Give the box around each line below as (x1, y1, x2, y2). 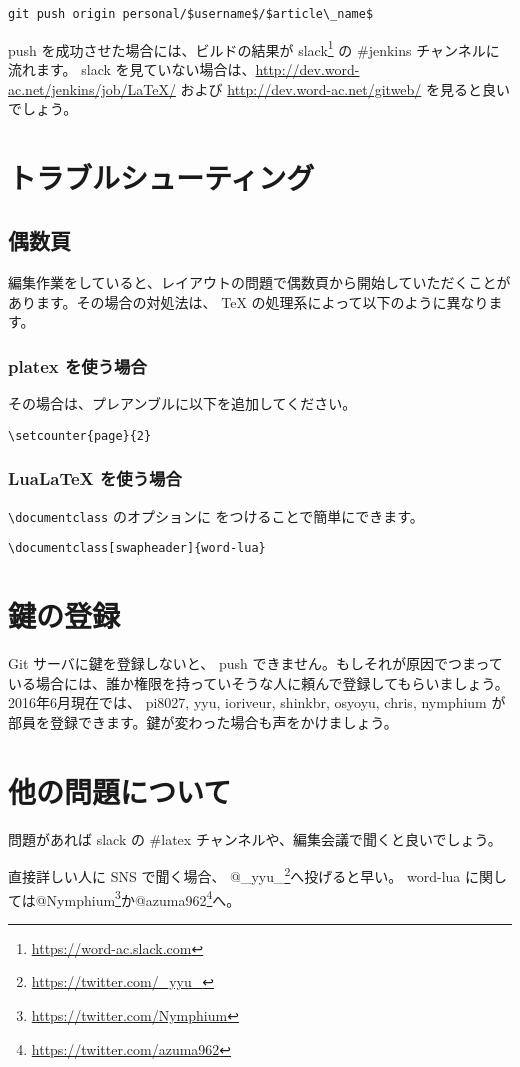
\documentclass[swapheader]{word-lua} (8, 541, 266, 556)
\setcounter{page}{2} (8, 428, 152, 443)
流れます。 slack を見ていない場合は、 (8, 58, 256, 79)
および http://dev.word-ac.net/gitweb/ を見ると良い (180, 78, 511, 99)
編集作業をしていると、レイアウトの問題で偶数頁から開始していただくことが (8, 272, 511, 293)
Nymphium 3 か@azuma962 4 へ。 (46, 886, 241, 910)
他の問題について (8, 770, 232, 811)
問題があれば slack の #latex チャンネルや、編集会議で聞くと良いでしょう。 (8, 828, 502, 849)
